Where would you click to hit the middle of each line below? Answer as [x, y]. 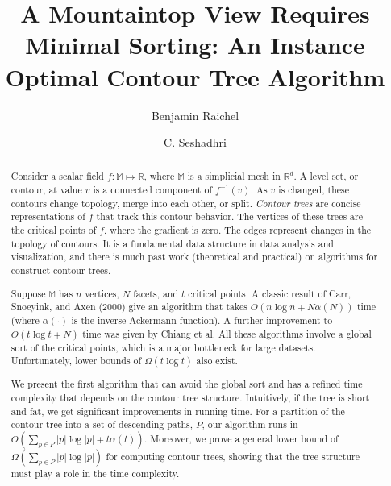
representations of [48, 216]
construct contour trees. [61, 270]
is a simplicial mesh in [234, 176]
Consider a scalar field [57, 176]
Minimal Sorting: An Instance [195, 45]
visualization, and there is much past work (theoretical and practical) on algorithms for [194, 257]
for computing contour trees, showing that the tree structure [233, 456]
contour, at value [46, 190]
